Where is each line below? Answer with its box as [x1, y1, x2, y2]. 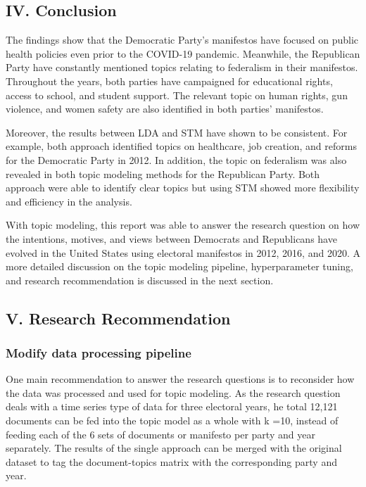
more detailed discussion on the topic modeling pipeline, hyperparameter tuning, [6, 259, 353, 274]
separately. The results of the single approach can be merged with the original [6, 441, 342, 455]
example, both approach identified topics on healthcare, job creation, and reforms [6, 139, 357, 153]
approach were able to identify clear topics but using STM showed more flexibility [6, 180, 360, 195]
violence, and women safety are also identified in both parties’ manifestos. [6, 101, 324, 116]
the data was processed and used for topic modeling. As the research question [6, 385, 341, 400]
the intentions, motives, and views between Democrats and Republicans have [6, 231, 337, 246]
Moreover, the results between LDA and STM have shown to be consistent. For [6, 125, 348, 139]
